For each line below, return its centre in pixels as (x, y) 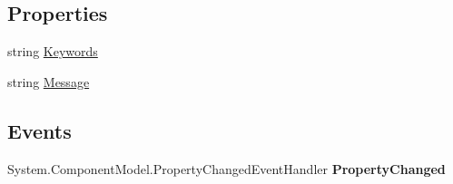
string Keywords (53, 51)
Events (39, 130)
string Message (49, 81)
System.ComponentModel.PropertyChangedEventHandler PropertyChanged (226, 168)
